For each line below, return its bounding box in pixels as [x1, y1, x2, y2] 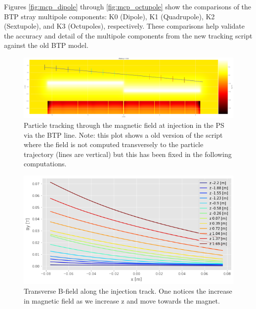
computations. [24, 158, 67, 169]
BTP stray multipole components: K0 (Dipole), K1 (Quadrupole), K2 [4, 11, 215, 21]
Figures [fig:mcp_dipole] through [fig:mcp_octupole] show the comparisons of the [4, 1, 252, 11]
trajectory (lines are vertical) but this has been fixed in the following [24, 149, 232, 159]
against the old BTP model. [4, 40, 88, 50]
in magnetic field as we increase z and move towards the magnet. [24, 295, 220, 306]
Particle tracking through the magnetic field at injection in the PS [24, 119, 224, 130]
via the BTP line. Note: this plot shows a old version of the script [24, 129, 223, 140]
